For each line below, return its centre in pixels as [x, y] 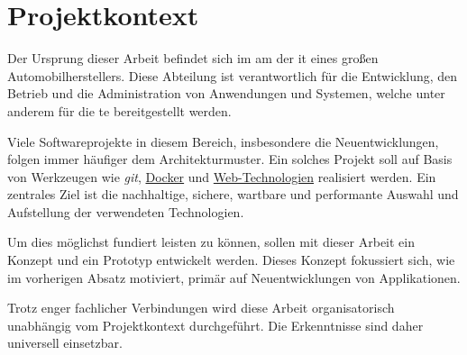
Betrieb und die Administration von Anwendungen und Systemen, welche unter [226, 93]
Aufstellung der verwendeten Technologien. [126, 211]
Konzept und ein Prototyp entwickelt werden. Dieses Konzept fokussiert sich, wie [231, 260]
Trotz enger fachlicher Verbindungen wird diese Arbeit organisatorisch [201, 308]
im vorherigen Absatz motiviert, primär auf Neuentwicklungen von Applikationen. [234, 277]
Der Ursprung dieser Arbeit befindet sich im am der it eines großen [193, 58]
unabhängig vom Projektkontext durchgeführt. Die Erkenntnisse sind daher [215, 325]
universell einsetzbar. [65, 343]
